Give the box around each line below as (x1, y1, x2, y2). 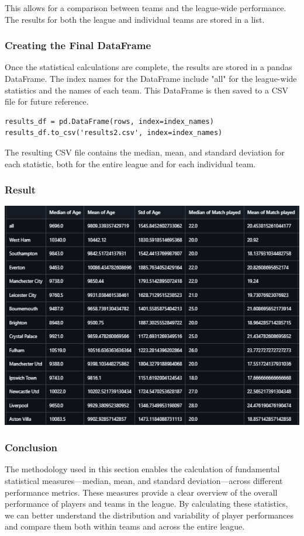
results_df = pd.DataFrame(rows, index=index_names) (5, 117, 214, 126)
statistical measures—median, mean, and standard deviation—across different (5, 475, 283, 486)
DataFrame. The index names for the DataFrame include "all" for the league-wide (5, 72, 297, 84)
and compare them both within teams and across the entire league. (5, 520, 245, 532)
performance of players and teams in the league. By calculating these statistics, (5, 497, 288, 510)
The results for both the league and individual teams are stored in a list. (5, 13, 265, 25)
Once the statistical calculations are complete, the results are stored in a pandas (5, 61, 292, 73)
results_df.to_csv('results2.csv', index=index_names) (5, 129, 223, 137)
